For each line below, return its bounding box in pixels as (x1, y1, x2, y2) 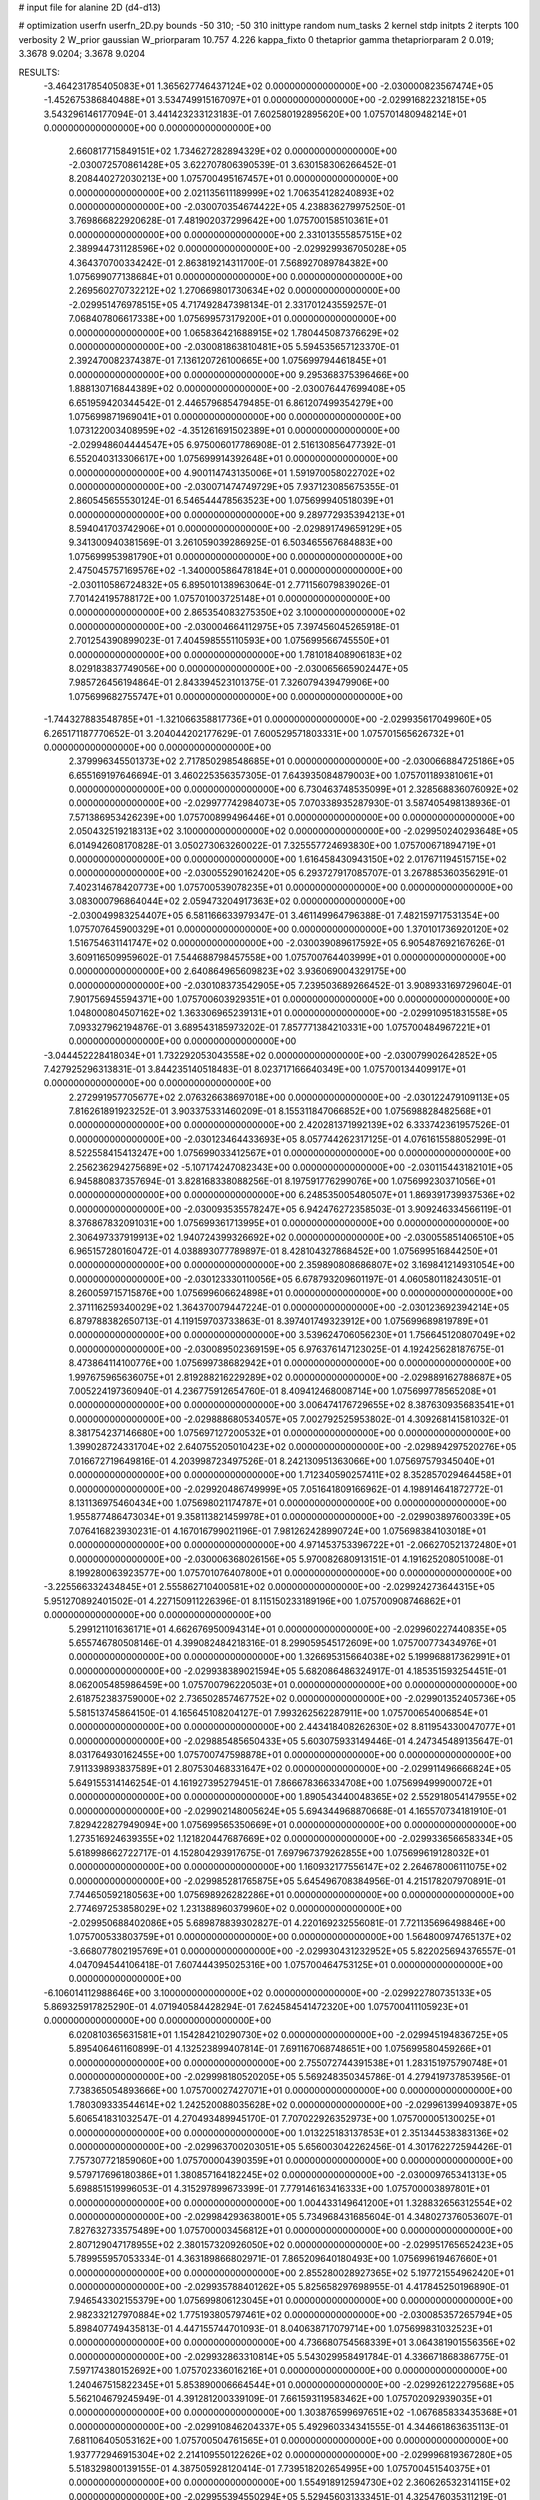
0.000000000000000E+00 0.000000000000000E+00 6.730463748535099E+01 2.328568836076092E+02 (68, 783, 519, 795)
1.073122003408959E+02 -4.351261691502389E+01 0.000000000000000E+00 (68, 425, 400, 437)
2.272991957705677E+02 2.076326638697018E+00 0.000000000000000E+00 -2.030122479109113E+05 (68, 1091, 510, 1103)
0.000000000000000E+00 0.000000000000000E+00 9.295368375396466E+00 (68, 368, 410, 380)
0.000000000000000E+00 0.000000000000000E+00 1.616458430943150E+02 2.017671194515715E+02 (68, 853, 507, 865)
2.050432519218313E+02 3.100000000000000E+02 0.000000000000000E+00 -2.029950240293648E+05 (68, 825, 519, 837)
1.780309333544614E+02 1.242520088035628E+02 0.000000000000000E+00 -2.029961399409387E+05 (68, 2098, 518, 2110)
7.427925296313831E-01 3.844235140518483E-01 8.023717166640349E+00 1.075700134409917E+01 (43, 1063, 467, 1075)
